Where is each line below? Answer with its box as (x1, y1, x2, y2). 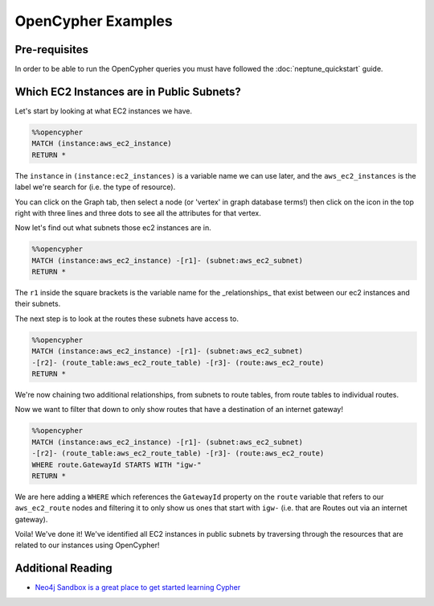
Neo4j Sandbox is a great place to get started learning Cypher (35, 583, 241, 592)
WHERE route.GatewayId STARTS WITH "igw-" (31, 460, 202, 469)
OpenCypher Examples (14, 12, 173, 30)
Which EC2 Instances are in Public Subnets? (14, 85, 241, 98)
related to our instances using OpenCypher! (14, 540, 160, 550)
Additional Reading (14, 562, 113, 575)
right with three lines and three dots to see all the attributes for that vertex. (14, 208, 261, 217)
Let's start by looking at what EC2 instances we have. (14, 105, 193, 116)
